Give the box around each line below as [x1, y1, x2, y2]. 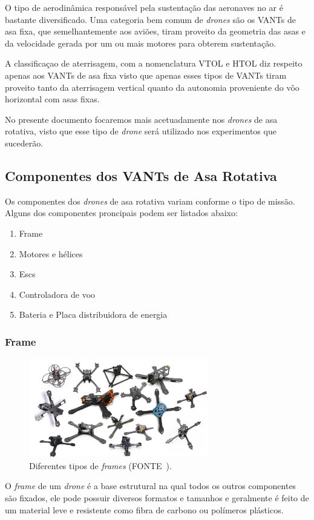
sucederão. [5, 136, 44, 149]
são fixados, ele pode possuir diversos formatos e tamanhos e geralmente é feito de [5, 492, 309, 504]
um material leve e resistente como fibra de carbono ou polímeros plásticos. [5, 503, 284, 516]
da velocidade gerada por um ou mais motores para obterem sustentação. [5, 36, 276, 49]
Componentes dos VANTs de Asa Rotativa [5, 166, 277, 185]
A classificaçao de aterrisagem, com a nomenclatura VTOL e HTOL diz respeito [5, 57, 303, 70]
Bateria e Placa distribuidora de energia [19, 308, 168, 321]
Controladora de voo [19, 288, 96, 300]
